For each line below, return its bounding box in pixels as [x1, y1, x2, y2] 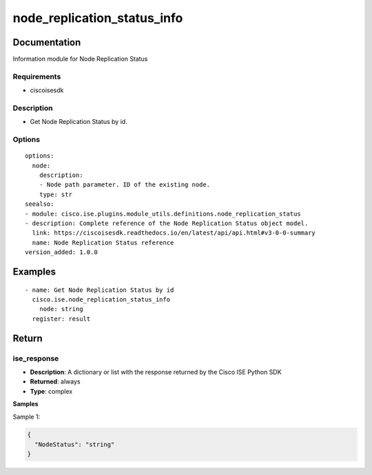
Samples [12, 400, 39, 408]
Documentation [12, 36, 81, 48]
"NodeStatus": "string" [34, 441, 115, 448]
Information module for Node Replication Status [12, 55, 148, 63]
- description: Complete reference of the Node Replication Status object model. [25, 220, 309, 227]
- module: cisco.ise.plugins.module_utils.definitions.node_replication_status [25, 210, 301, 218]
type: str [39, 190, 72, 198]
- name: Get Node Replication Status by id [25, 286, 174, 294]
